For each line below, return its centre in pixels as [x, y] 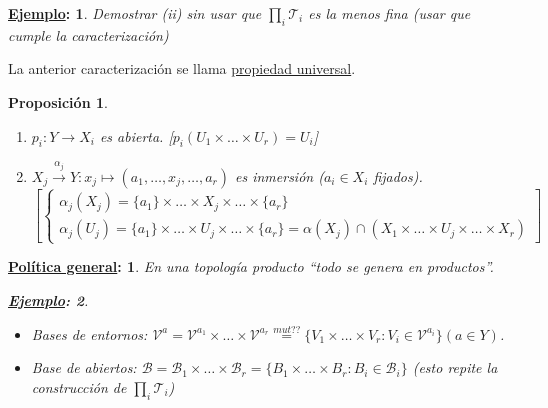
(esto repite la [455, 367]
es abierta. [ [136, 135]
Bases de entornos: [89, 333]
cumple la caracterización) [88, 34]
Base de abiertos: [84, 367]
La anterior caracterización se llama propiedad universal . [182, 68]
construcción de [79, 386]
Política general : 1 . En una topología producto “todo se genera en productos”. [251, 266]
